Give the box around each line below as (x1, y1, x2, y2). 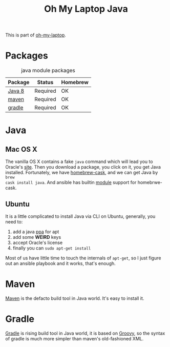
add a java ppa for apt (12, 229, 59, 235)
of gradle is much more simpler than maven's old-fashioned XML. (5, 335, 144, 341)
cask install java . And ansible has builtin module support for (5, 179, 137, 186)
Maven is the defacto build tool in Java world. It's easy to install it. (5, 295, 144, 301)
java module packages (21, 67, 76, 74)
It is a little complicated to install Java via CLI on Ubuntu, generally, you (5, 213, 156, 219)
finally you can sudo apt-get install (12, 244, 91, 251)
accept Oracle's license (12, 239, 63, 246)
